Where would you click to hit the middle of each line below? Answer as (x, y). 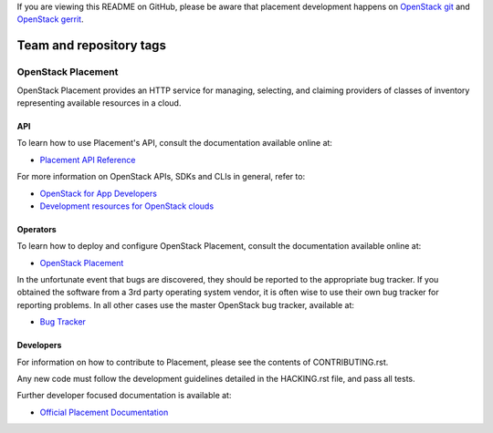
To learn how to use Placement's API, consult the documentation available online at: (175, 143)
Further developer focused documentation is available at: (124, 396)
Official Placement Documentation (104, 412)
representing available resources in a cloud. (99, 103)
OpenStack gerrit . (50, 19)
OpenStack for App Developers (98, 193)
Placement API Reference (88, 160)
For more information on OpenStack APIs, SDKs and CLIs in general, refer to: (161, 177)
